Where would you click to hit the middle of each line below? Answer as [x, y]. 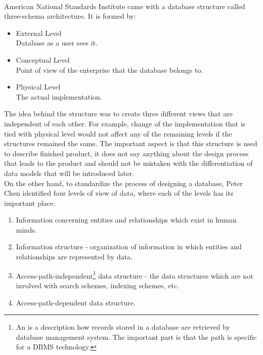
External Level [39, 33]
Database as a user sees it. [57, 43]
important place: [30, 203]
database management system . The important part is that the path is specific [136, 337]
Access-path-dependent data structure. [76, 302]
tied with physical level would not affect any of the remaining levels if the [118, 133]
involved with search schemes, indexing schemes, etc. [97, 285]
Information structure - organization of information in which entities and [129, 247]
